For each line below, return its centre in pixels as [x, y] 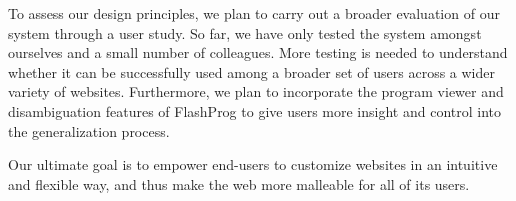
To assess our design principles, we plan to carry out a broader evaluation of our [254, 13]
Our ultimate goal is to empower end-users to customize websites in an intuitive [253, 164]
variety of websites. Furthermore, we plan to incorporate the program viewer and [256, 91]
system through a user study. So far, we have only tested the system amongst [245, 32]
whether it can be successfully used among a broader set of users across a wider [251, 71]
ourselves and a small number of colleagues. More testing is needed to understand [258, 52]
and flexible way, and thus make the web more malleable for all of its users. [239, 183]
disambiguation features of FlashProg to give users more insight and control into [255, 110]
